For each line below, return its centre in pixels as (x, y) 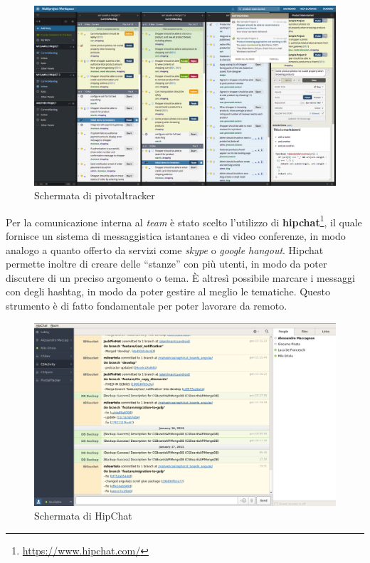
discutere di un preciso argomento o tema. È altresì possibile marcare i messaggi (180, 277)
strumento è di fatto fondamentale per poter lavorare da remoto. (147, 305)
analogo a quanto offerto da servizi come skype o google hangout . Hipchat (165, 249)
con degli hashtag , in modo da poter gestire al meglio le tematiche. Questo (168, 291)
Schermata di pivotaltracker (95, 195)
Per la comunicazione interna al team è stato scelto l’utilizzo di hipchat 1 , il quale (184, 221)
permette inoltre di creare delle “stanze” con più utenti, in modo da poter (166, 264)
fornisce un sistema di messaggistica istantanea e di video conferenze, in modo (176, 236)
